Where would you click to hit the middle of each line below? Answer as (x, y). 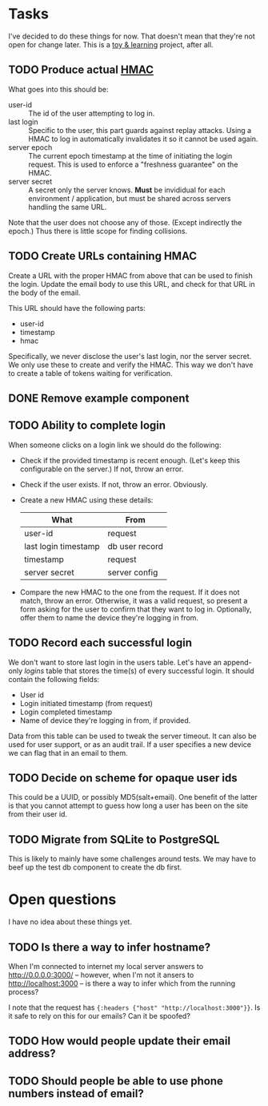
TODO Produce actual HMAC (81, 70)
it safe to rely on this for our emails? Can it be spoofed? (99, 1015)
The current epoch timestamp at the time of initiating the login (130, 155)
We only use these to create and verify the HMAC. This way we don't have (131, 365)
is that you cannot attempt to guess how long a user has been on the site (128, 805)
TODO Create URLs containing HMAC (103, 256)
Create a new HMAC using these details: (86, 500)
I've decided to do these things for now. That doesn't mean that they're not (132, 36)
